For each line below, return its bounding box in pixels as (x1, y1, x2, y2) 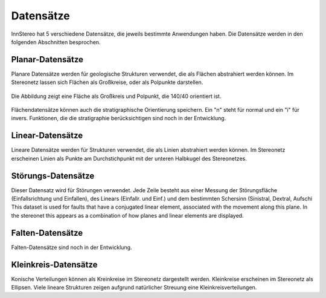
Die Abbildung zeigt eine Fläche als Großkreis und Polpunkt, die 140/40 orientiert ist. (11, 92, 222, 100)
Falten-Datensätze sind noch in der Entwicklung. (11, 244, 132, 251)
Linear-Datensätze (11, 131, 83, 141)
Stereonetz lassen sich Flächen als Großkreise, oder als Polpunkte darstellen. (11, 79, 203, 86)
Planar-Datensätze (11, 54, 84, 65)
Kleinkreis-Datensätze (11, 259, 98, 270)
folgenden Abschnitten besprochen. (11, 38, 101, 45)
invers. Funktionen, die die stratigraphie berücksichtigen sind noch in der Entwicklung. (11, 115, 226, 122)
